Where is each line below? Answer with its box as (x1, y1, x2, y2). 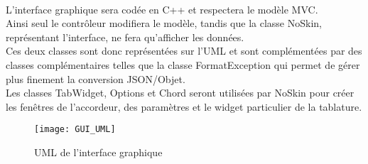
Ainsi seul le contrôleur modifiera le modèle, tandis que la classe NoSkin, (6, 16, 322, 31)
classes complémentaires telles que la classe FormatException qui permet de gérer (6, 57, 360, 72)
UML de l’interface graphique (34, 145, 163, 159)
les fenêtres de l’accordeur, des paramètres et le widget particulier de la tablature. (6, 99, 362, 114)
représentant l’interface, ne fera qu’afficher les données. (6, 29, 244, 44)
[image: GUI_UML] (34, 124, 116, 135)
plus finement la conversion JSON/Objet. (6, 71, 185, 86)
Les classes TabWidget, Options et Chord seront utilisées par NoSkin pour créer (6, 85, 355, 100)
